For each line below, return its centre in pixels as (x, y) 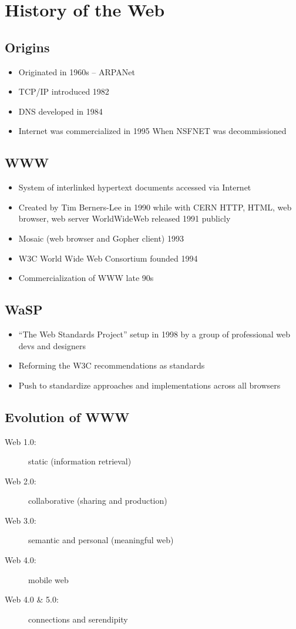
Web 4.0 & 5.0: (32, 599)
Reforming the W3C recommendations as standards (112, 365)
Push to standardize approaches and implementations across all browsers (149, 385)
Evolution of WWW (67, 416)
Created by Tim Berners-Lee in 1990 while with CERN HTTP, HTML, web (155, 207)
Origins (27, 47)
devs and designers (52, 345)
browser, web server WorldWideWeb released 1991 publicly (125, 218)
